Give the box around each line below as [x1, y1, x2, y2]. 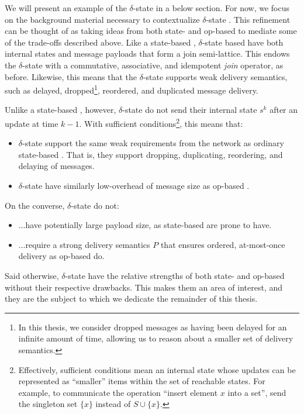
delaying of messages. [18, 160, 95, 172]
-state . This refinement [206, 13, 291, 25]
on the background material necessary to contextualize [5, 13, 200, 25]
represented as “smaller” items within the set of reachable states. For [18, 375, 265, 387]
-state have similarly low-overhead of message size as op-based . [22, 180, 250, 192]
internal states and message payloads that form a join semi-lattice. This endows [5, 47, 290, 60]
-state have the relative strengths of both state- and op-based [65, 270, 285, 281]
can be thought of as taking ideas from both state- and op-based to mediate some [5, 25, 297, 37]
